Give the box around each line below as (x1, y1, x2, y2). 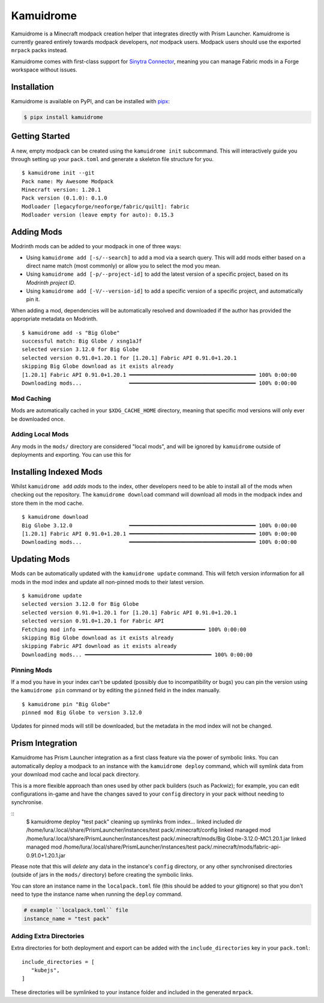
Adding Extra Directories (11, 931, 85, 940)
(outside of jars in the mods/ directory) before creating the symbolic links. (11, 871, 194, 879)
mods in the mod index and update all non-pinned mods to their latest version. (11, 578, 205, 585)
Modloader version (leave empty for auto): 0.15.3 (22, 212, 174, 219)
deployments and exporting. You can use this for (11, 451, 131, 459)
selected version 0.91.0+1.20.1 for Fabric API (22, 618, 164, 624)
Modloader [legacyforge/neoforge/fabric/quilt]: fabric (22, 203, 190, 210)
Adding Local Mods (11, 430, 69, 439)
